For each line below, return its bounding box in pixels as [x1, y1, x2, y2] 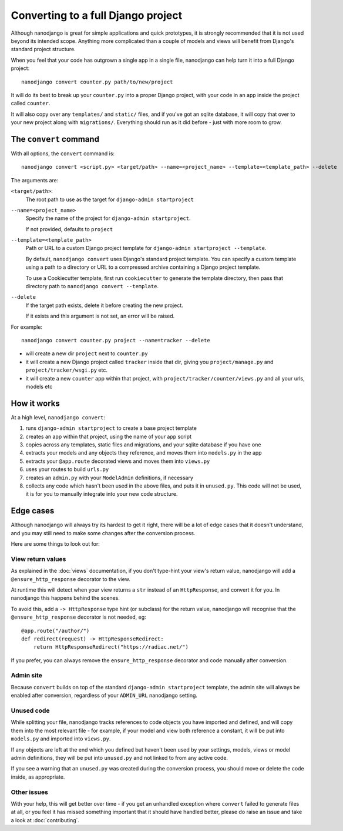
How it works [11, 398, 60, 408]
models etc [25, 383, 53, 390]
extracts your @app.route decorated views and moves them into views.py [25, 458, 210, 465]
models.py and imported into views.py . [11, 735, 111, 742]
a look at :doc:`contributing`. [11, 816, 79, 823]
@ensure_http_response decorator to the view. [11, 575, 130, 582]
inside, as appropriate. [11, 773, 65, 780]
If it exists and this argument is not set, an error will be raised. [25, 312, 175, 320]
